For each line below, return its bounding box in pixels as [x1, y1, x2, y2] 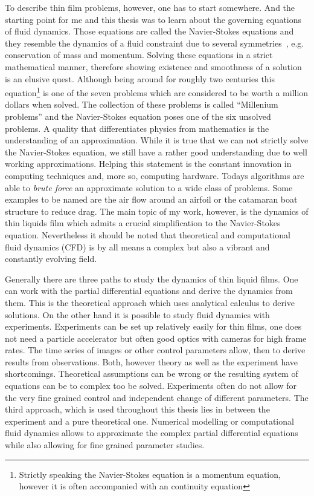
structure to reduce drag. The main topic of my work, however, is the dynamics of [5, 204, 309, 217]
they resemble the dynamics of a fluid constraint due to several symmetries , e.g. [5, 36, 304, 49]
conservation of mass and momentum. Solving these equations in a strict [5, 48, 273, 61]
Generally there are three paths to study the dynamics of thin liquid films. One [5, 272, 298, 285]
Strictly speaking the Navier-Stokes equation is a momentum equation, [19, 468, 281, 480]
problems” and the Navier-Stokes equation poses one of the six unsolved [5, 110, 271, 122]
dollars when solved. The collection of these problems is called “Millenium [5, 98, 278, 111]
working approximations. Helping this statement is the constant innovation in [5, 157, 292, 170]
